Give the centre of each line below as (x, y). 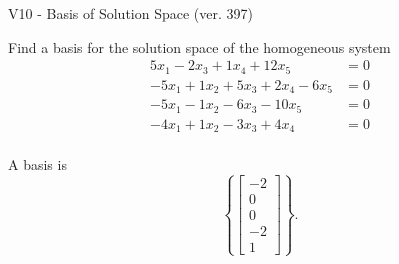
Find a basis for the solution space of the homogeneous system (199, 46)
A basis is (37, 164)
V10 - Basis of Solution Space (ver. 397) (130, 13)
